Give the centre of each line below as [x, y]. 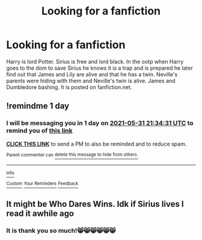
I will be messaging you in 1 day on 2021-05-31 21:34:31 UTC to [100, 123]
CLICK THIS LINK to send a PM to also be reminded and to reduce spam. [96, 144]
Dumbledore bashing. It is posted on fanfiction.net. [69, 87]
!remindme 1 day [38, 106]
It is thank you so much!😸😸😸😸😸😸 [61, 231]
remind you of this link [40, 131]
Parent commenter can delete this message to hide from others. [72, 155]
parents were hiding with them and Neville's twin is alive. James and [91, 81]
